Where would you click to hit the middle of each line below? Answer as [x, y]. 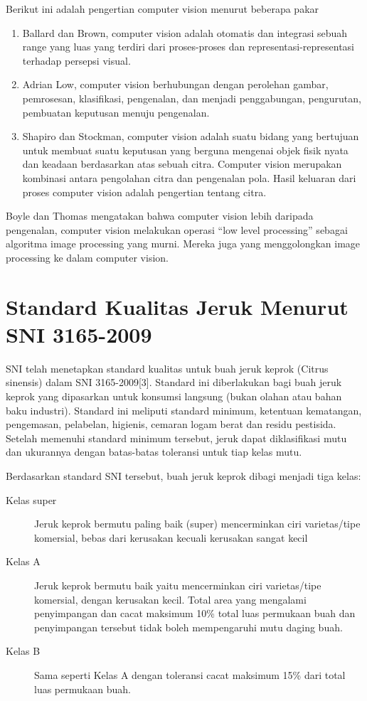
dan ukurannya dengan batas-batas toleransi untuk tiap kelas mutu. [154, 452]
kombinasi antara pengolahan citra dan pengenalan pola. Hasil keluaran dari [189, 177]
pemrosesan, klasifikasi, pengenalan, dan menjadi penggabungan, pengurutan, [192, 98]
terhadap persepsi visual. [76, 60]
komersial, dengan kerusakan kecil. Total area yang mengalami [170, 599]
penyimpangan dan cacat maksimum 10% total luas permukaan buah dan [195, 613]
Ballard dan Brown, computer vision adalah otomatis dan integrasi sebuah [185, 32]
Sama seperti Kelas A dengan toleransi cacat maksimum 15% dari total [190, 674]
